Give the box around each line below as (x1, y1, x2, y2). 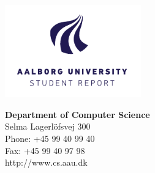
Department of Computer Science (5, 108, 150, 120)
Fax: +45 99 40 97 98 (5, 144, 85, 156)
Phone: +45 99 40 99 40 (5, 131, 95, 144)
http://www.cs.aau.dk (5, 156, 88, 169)
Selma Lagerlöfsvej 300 (5, 120, 91, 133)
